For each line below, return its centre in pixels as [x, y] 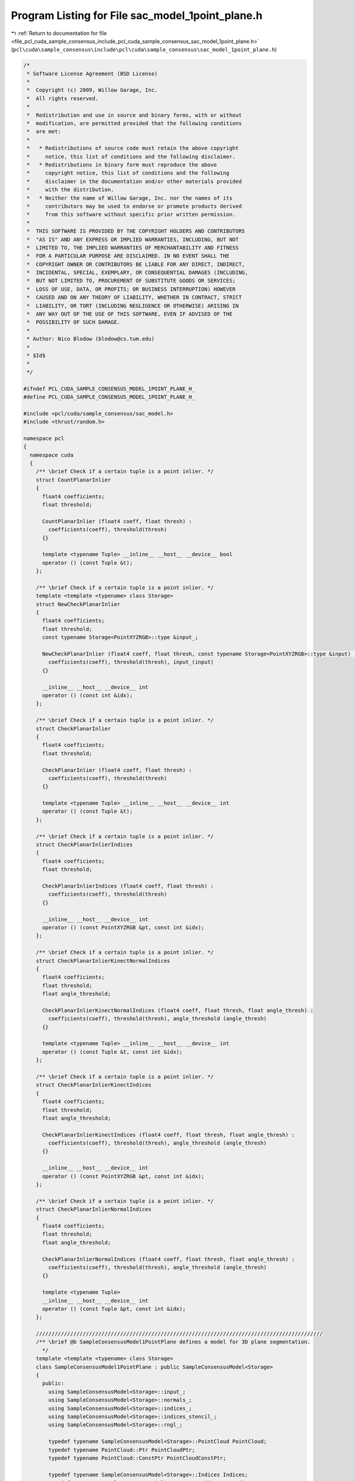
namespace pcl [44, 438]
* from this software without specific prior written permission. [131, 214]
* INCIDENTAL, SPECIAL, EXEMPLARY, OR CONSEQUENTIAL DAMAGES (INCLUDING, [138, 273]
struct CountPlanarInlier [73, 480]
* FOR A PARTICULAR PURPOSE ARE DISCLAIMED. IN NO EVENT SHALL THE [128, 256]
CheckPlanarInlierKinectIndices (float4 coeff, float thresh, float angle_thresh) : [169, 1135]
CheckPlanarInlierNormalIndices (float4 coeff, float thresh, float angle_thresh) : [169, 1259]
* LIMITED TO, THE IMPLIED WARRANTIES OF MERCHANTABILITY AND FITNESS [133, 248]
